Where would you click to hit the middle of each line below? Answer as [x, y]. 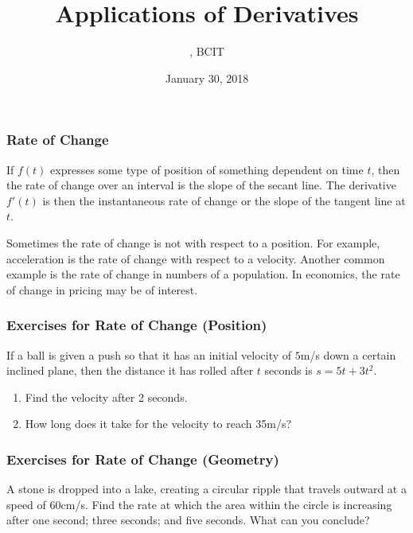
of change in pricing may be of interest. [102, 289]
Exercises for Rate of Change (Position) [137, 325]
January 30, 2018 [207, 78]
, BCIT [207, 51]
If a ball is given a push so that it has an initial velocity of [149, 354]
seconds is [288, 370]
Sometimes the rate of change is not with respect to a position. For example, [193, 242]
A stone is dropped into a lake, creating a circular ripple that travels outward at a [206, 489]
